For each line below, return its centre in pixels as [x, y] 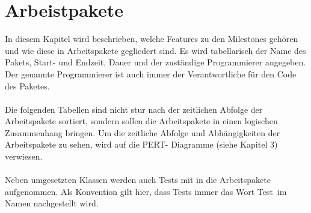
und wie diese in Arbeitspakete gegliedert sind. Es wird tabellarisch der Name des [155, 50]
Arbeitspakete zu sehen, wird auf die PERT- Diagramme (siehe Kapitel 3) [141, 144]
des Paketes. [27, 85]
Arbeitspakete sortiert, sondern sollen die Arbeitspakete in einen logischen [141, 121]
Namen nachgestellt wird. [52, 203]
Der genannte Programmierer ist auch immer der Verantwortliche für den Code [151, 73]
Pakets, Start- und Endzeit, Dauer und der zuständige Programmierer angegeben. [155, 62]
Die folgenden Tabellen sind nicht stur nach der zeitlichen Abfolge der [134, 109]
